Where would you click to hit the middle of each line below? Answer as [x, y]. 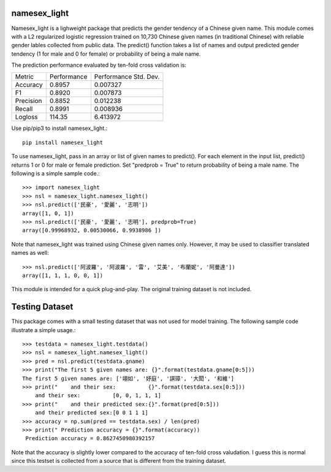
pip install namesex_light [63, 142]
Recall [24, 109]
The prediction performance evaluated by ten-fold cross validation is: [99, 65]
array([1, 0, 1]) [48, 213]
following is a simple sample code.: [56, 173]
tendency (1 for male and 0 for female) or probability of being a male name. [106, 54]
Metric [24, 77]
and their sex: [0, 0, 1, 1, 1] [98, 396]
